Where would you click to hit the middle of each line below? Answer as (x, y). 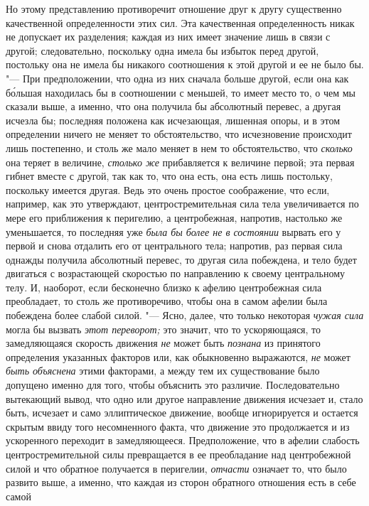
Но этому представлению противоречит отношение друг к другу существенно (174, 9)
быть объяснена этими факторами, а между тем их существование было (163, 371)
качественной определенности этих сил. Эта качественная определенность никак (180, 22)
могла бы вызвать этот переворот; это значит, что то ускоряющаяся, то (164, 329)
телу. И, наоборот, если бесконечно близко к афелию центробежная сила (164, 287)
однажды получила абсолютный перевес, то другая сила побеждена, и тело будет (181, 259)
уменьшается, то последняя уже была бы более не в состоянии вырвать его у (173, 231)
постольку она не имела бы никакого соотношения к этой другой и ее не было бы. (185, 64)
